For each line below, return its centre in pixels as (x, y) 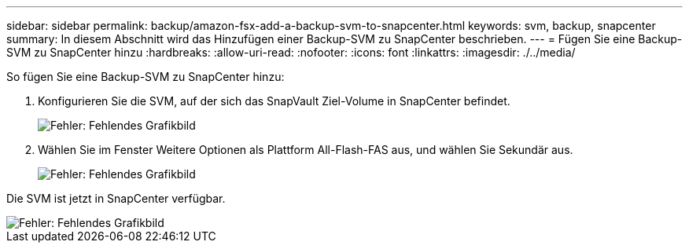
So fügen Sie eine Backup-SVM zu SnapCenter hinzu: (146, 77)
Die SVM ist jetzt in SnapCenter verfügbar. (116, 198)
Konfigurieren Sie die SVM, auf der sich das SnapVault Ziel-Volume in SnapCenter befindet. (274, 101)
